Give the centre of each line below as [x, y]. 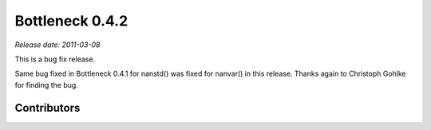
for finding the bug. [47, 85]
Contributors [47, 108]
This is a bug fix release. [55, 59]
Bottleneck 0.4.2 [71, 21]
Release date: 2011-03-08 [57, 45]
